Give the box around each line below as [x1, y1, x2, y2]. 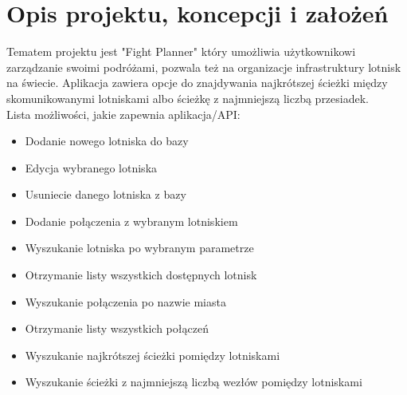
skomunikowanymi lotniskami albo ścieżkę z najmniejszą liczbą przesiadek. [6, 89, 369, 106]
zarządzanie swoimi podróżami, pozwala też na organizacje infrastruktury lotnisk [6, 58, 401, 75]
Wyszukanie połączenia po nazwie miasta [25, 293, 226, 310]
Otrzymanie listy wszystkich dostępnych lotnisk [25, 267, 257, 283]
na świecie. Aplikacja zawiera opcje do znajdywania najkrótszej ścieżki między [6, 74, 388, 91]
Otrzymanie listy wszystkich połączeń [25, 320, 209, 337]
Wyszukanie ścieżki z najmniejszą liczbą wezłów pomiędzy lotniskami [25, 373, 362, 390]
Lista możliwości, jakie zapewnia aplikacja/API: [6, 105, 241, 122]
